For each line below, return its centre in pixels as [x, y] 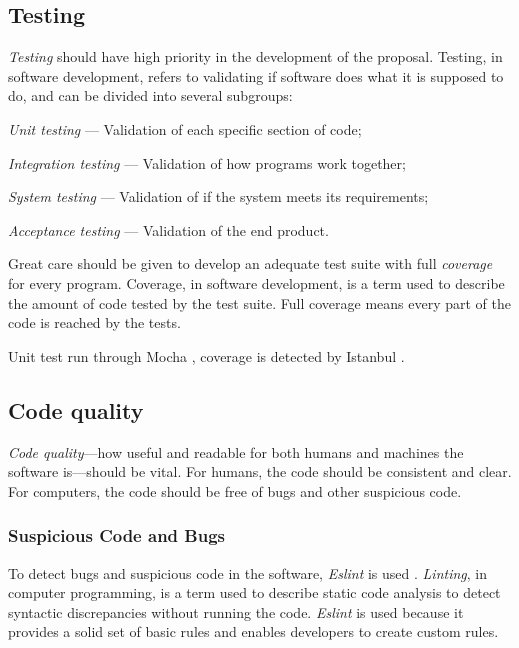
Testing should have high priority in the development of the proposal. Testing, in [255, 56]
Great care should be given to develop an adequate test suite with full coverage [250, 263]
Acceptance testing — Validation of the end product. [168, 229]
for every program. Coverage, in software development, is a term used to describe [256, 282]
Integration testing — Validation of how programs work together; [207, 162]
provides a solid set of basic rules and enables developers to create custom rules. [253, 631]
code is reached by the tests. [94, 322]
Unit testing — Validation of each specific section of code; [185, 128]
